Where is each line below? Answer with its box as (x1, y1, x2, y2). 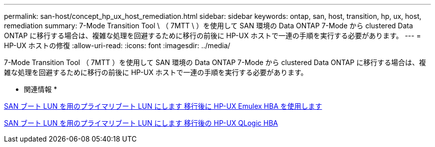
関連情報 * (24, 85, 57, 93)
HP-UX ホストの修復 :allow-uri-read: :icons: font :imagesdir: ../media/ (4, 41, 230, 50)
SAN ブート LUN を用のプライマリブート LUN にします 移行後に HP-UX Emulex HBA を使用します (4, 102, 322, 110)
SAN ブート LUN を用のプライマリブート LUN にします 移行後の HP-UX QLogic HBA (4, 119, 278, 127)
